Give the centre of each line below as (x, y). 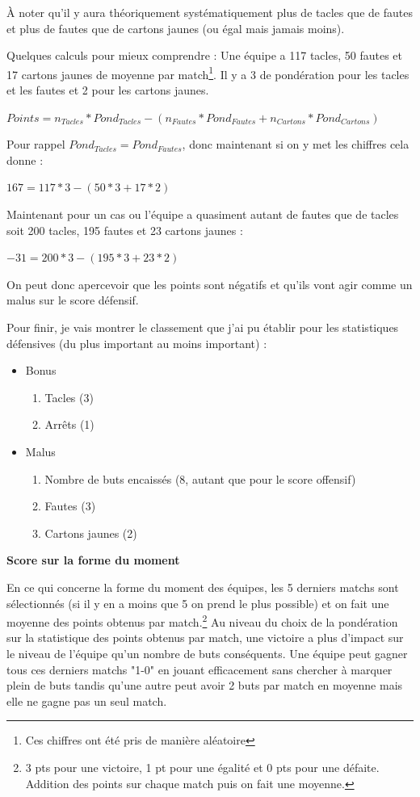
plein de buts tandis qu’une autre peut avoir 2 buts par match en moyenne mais (205, 685)
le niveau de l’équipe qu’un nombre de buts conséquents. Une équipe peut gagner (207, 653)
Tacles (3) (69, 397)
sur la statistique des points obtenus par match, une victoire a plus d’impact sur (205, 638)
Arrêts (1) (69, 424)
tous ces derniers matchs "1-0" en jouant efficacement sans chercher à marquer (199, 669)
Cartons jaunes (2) (91, 533)
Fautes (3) (70, 506)
